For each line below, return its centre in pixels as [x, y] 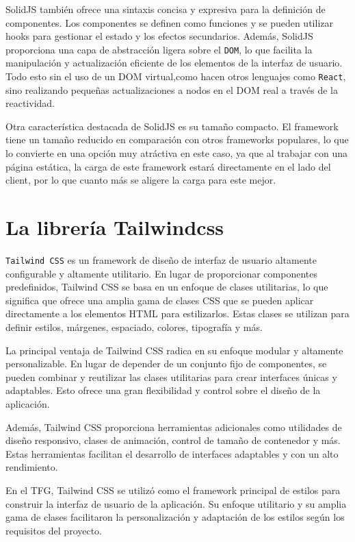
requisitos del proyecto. [54, 530]
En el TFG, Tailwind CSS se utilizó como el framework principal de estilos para [173, 490]
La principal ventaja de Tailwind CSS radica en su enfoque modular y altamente [174, 350]
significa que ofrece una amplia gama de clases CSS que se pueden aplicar [160, 300]
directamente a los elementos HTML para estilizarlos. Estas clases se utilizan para [177, 313]
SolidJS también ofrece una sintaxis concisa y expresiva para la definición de [166, 9]
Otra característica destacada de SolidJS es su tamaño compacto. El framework [172, 126]
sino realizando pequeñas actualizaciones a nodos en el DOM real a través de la [172, 89]
